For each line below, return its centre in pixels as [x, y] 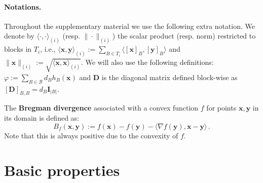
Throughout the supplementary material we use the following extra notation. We [129, 26]
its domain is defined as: [42, 118]
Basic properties [62, 170]
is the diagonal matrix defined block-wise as [170, 77]
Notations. [23, 6]
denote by [19, 36]
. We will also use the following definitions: [147, 62]
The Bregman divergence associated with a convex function [101, 108]
